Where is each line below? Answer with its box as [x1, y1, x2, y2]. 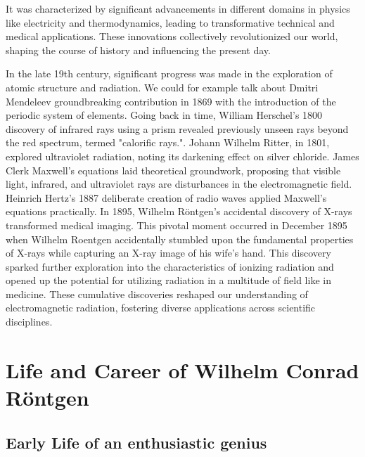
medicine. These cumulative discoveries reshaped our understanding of [6, 286, 308, 301]
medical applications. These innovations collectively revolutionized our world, [6, 29, 338, 44]
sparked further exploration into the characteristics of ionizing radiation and [6, 259, 334, 273]
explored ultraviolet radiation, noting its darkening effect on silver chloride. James [6, 148, 359, 163]
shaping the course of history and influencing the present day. [6, 42, 271, 57]
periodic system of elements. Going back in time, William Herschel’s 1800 [6, 108, 323, 122]
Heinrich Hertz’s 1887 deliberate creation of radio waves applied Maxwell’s [6, 190, 327, 205]
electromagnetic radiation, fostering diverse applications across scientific [6, 300, 316, 315]
